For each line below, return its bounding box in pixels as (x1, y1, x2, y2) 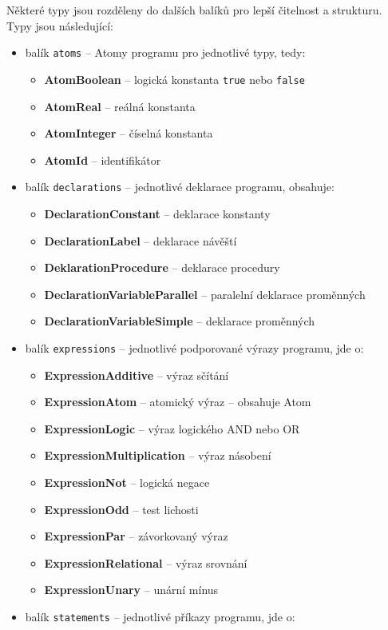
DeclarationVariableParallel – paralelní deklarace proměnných (44, 285, 366, 302)
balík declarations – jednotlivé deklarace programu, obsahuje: (25, 178, 335, 195)
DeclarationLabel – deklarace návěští (44, 232, 237, 249)
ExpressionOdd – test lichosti (44, 500, 199, 517)
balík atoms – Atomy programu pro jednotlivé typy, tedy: (25, 44, 306, 61)
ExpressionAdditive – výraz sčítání (44, 366, 229, 383)
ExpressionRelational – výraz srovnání (44, 554, 247, 571)
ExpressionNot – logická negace (44, 473, 210, 490)
